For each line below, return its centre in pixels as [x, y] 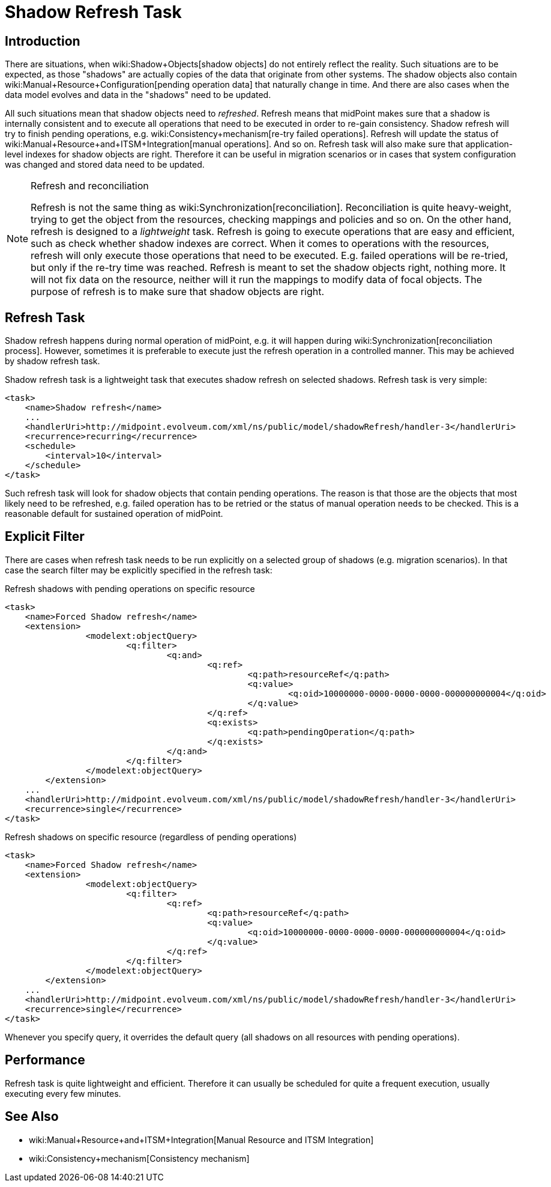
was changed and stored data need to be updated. [105, 165]
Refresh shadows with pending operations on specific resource [130, 588]
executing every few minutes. [63, 1093]
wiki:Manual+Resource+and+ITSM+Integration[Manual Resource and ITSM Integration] [201, 1140]
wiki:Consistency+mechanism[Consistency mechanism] [139, 1158]
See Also [32, 1117]
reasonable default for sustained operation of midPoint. [114, 514]
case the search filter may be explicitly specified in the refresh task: [139, 570]
